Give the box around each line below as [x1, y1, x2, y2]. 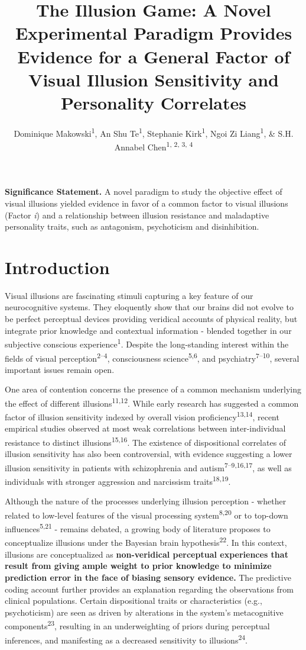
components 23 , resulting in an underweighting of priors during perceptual [5, 618, 270, 632]
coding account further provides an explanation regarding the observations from [5, 583, 294, 595]
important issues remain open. [5, 363, 115, 375]
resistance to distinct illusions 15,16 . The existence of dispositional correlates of [5, 435, 287, 448]
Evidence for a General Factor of [17, 44, 290, 68]
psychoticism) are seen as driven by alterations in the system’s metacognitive [5, 606, 284, 618]
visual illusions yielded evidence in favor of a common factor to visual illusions [5, 197, 288, 209]
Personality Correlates [61, 90, 246, 114]
